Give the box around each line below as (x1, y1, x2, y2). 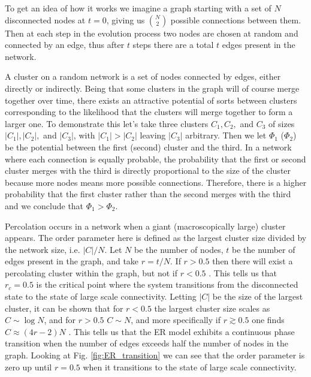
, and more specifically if (131, 313, 221, 326)
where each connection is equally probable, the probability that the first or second (5, 152, 306, 165)
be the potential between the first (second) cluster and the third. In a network (5, 140, 292, 153)
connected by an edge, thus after (5, 38, 125, 51)
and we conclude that (5, 199, 84, 212)
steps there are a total (132, 38, 214, 51)
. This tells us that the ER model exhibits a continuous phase (68, 325, 295, 337)
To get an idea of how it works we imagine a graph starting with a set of (5, 2, 271, 14)
